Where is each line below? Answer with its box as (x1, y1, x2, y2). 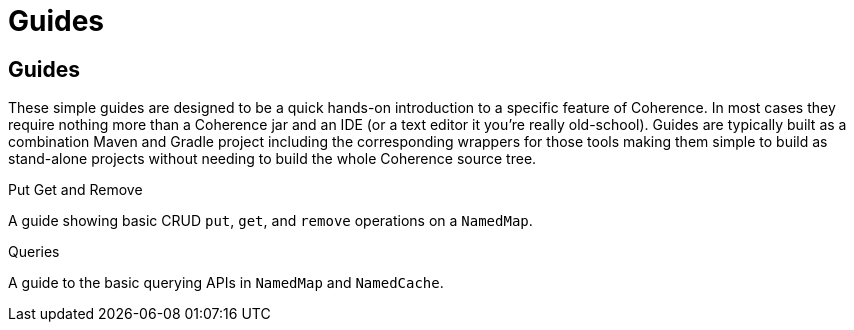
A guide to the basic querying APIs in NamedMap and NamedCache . (8, 274, 444, 292)
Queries (8, 243, 60, 261)
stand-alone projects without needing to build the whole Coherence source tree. (8, 150, 537, 168)
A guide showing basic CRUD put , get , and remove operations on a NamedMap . (8, 212, 533, 230)
